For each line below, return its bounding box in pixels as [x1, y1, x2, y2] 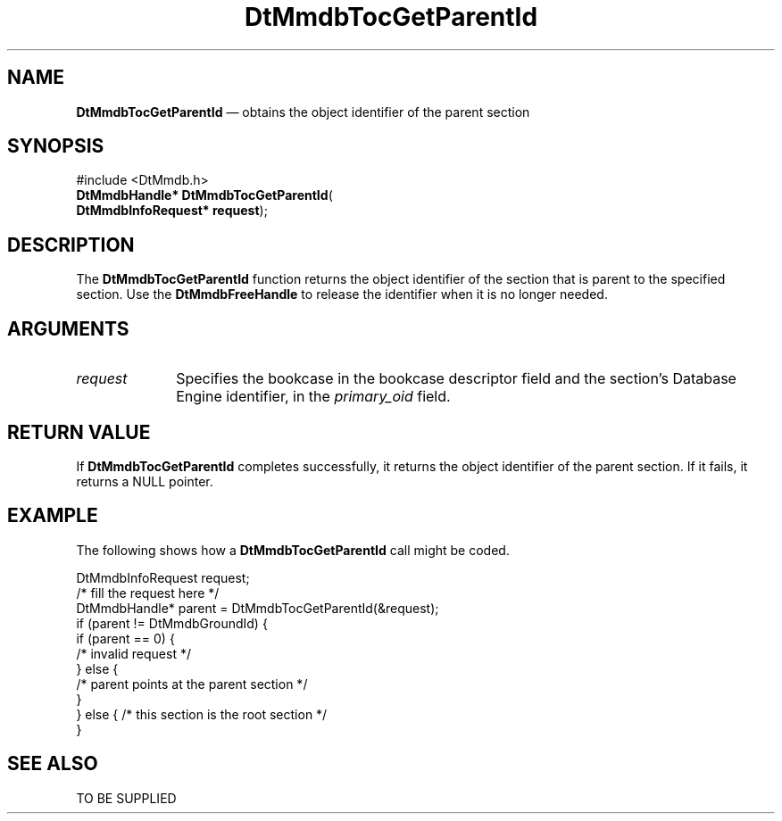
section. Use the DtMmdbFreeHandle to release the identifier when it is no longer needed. [76, 286, 608, 303]
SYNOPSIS [7, 135, 104, 158]
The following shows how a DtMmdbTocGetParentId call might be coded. [76, 542, 510, 558]
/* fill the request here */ [76, 585, 220, 601]
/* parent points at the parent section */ [76, 676, 308, 692]
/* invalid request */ [76, 645, 191, 661]
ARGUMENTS [7, 317, 129, 340]
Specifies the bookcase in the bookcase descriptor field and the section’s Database [176, 369, 736, 388]
